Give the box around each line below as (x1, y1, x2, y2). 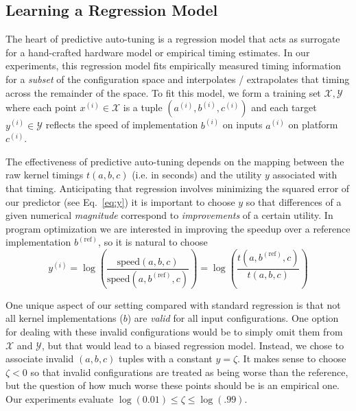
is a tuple (123, 100, 163, 115)
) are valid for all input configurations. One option (127, 311, 339, 325)
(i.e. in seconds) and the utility (132, 167, 262, 182)
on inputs (222, 117, 263, 132)
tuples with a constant (119, 351, 213, 366)
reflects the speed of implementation (45, 117, 198, 132)
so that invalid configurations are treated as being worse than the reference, (30, 364, 348, 379)
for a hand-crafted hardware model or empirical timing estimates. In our (5, 45, 310, 59)
